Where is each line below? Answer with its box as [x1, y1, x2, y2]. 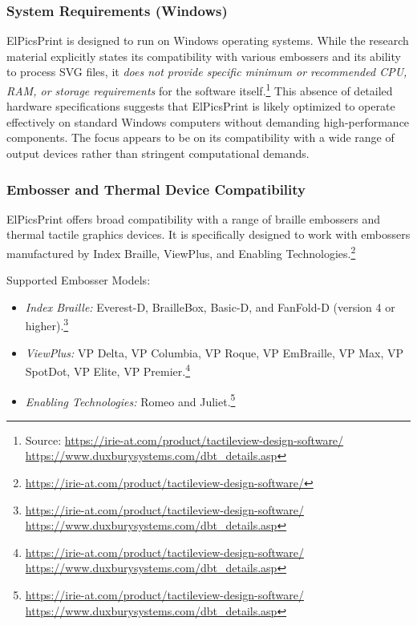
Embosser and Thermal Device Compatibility [6, 179, 306, 199]
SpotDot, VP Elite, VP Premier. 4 [25, 361, 191, 379]
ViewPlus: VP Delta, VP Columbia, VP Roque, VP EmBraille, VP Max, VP [25, 344, 404, 361]
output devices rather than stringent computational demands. [6, 145, 310, 162]
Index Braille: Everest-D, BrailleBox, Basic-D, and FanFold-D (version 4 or [25, 298, 395, 315]
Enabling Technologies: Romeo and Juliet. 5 [25, 390, 236, 409]
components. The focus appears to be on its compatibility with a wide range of [6, 129, 395, 146]
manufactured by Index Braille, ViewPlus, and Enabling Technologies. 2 [6, 243, 356, 261]
